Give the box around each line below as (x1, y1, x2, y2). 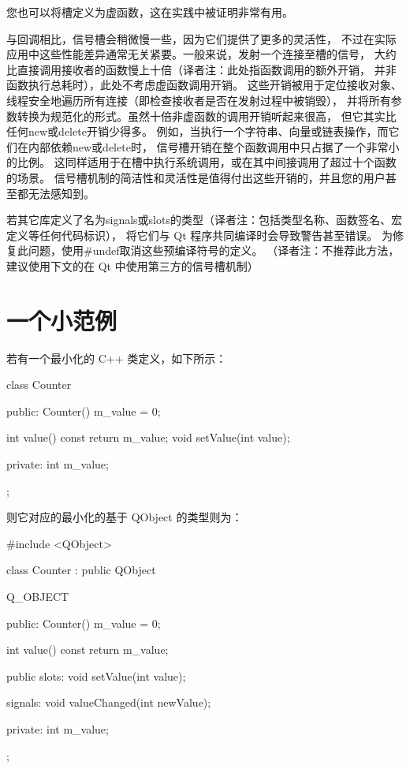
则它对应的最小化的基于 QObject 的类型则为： (6, 509, 243, 525)
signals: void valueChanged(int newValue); (6, 694, 211, 711)
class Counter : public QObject (6, 562, 156, 578)
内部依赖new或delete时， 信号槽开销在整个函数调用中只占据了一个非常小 (28, 138, 400, 155)
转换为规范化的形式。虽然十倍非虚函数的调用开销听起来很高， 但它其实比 (17, 107, 397, 124)
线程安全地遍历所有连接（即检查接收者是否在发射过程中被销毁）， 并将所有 (6, 91, 391, 108)
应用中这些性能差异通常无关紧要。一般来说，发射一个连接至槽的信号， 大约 (6, 46, 397, 62)
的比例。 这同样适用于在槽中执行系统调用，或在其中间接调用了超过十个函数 (6, 154, 397, 170)
